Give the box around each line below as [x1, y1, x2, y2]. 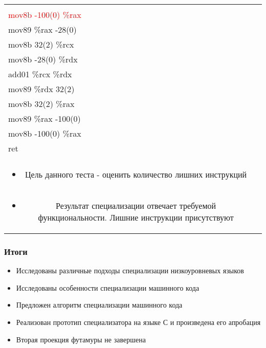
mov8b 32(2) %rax [8, 98, 75, 110]
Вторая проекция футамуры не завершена [16, 334, 146, 344]
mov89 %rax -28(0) [8, 24, 77, 35]
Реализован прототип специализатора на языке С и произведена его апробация [16, 317, 261, 327]
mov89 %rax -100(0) [8, 113, 81, 124]
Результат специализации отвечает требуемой [56, 200, 216, 211]
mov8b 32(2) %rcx [8, 38, 74, 50]
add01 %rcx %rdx [8, 68, 72, 80]
